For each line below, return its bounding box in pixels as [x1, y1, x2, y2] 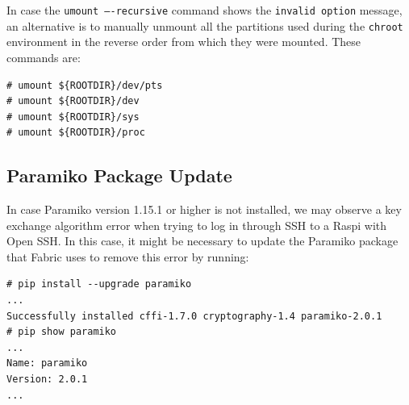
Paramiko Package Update [6, 163, 232, 188]
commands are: [6, 48, 81, 65]
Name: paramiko [6, 357, 88, 370]
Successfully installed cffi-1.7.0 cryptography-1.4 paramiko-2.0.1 [6, 310, 382, 322]
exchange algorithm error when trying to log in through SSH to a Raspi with [6, 216, 387, 233]
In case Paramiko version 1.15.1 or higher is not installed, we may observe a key [6, 201, 402, 218]
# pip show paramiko [6, 326, 117, 338]
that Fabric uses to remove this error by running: [6, 248, 249, 265]
